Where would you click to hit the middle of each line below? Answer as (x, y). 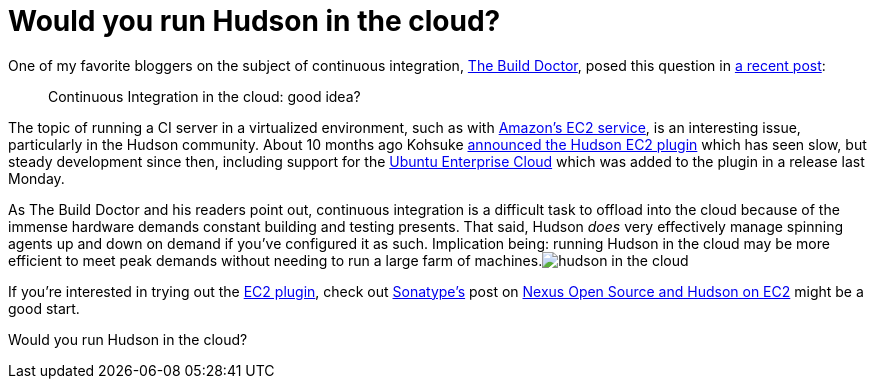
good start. (44, 308)
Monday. (36, 178)
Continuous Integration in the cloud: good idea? (204, 96)
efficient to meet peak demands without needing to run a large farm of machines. (275, 260)
